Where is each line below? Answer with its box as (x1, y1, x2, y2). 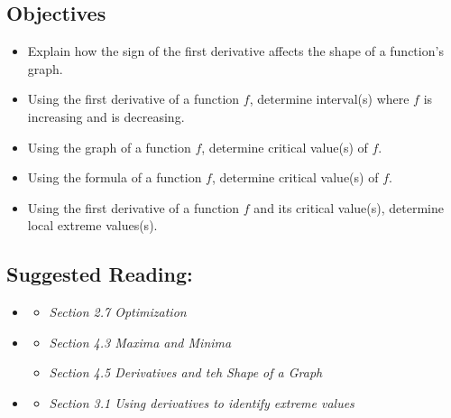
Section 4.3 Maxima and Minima (49, 332, 232, 351)
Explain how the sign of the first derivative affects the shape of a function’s (27, 42, 444, 60)
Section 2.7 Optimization (49, 302, 187, 321)
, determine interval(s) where (249, 89, 410, 108)
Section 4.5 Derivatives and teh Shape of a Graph (49, 363, 323, 382)
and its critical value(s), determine (253, 198, 444, 217)
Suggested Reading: (6, 260, 193, 288)
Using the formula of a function (27, 168, 202, 187)
